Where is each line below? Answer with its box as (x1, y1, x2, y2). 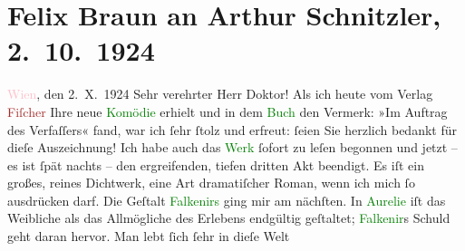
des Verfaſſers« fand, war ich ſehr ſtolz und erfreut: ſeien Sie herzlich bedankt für (7, 120, 457, 139)
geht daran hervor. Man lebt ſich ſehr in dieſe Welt (7, 227, 290, 246)
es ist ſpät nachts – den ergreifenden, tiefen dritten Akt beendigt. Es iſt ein (7, 155, 424, 174)
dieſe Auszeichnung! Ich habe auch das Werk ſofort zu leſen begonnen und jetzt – (7, 138, 458, 157)
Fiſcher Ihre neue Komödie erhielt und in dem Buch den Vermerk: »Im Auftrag (7, 101, 448, 121)
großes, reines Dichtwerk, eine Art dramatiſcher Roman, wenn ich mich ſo (7, 173, 415, 192)
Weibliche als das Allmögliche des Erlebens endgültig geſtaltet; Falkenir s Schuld (7, 208, 450, 227)
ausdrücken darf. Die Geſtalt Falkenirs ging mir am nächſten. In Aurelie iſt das (7, 190, 446, 209)
